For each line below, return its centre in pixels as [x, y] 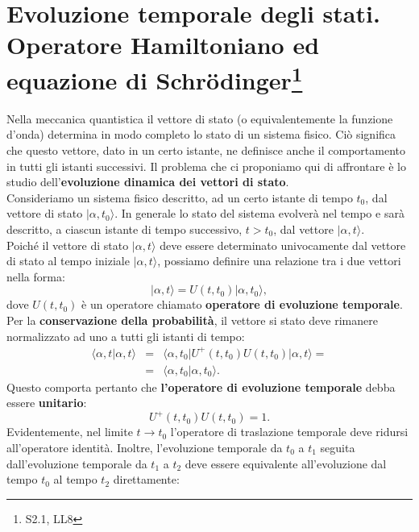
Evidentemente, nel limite [70, 432]
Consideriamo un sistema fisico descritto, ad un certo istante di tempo [180, 197]
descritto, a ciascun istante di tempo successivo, [124, 229]
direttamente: [146, 479]
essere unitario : [47, 403]
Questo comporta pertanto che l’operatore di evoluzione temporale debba [201, 387]
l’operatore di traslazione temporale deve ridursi [289, 432]
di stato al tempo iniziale [68, 261]
